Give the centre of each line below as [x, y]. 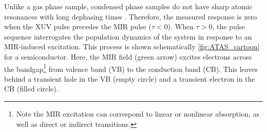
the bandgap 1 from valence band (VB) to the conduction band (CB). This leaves [131, 68]
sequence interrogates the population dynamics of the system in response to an [128, 36]
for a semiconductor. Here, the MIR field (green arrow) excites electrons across [128, 56]
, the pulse [229, 26]
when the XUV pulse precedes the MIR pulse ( [78, 26]
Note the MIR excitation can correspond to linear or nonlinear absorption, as [138, 114]
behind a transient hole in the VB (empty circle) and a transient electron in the [130, 78]
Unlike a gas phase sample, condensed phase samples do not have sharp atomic [128, 6]
